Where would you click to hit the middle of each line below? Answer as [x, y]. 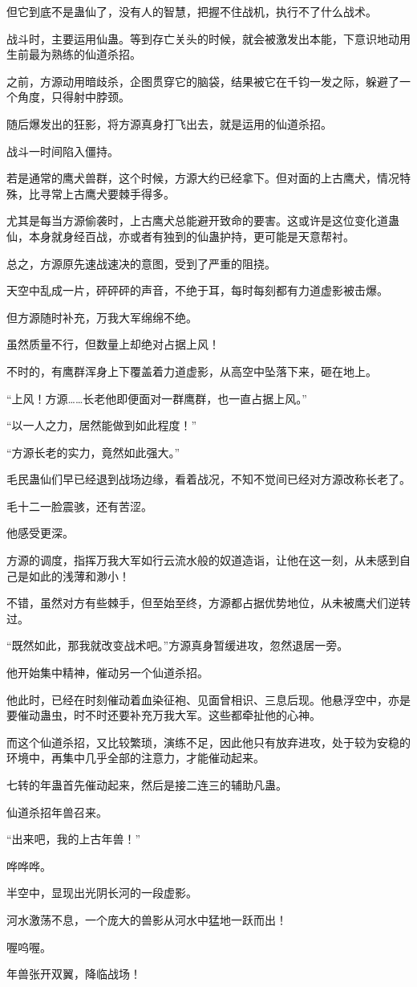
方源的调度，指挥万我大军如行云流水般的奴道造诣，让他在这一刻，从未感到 [203, 560]
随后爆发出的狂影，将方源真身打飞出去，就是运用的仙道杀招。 [169, 123]
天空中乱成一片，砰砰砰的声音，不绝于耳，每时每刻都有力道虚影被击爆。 [197, 290]
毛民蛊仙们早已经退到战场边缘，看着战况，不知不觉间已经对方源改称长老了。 [208, 479]
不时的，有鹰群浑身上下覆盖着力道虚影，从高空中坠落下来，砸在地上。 [192, 371]
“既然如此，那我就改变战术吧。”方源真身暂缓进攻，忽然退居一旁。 [178, 645]
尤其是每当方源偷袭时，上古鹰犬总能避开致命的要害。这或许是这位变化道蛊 [203, 220]
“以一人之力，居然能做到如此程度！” [102, 425]
